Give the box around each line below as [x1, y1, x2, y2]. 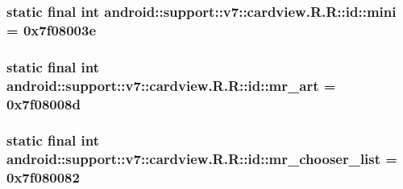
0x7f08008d [6, 93, 81, 113]
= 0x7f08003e [6, 19, 97, 39]
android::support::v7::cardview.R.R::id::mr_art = [6, 75, 336, 95]
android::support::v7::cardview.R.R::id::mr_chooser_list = [6, 149, 397, 169]
